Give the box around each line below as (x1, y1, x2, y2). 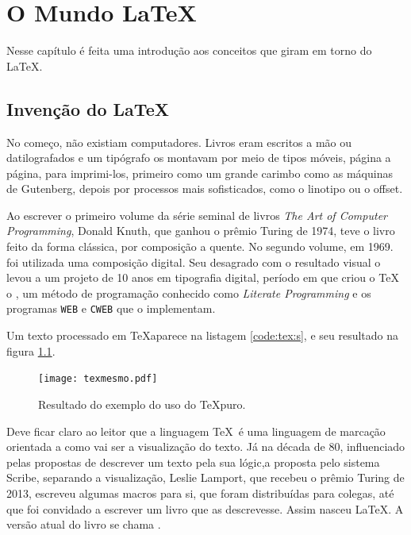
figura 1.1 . (6, 342, 56, 359)
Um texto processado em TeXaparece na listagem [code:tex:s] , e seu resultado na (6, 327, 399, 344)
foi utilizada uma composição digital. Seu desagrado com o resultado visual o (6, 253, 381, 270)
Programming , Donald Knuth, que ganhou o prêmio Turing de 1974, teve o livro (6, 222, 395, 239)
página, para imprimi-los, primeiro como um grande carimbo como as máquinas (6, 164, 393, 181)
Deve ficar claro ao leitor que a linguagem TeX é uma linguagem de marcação (6, 422, 386, 439)
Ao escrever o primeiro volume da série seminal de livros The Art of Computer (6, 206, 387, 223)
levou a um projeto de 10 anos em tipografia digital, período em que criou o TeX (6, 269, 399, 286)
